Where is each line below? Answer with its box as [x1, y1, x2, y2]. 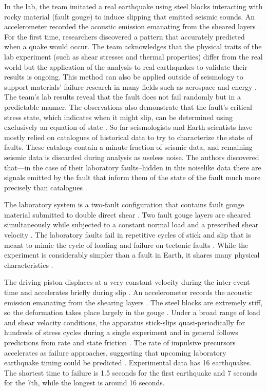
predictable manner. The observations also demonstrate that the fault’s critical [4, 101, 252, 112]
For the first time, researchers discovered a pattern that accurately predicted [4, 31, 245, 42]
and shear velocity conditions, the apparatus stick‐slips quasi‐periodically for [4, 317, 245, 327]
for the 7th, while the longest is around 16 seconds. [4, 377, 165, 388]
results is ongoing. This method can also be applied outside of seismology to [4, 71, 243, 82]
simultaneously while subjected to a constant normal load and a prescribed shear [4, 219, 259, 230]
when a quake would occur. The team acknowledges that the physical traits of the [4, 41, 262, 52]
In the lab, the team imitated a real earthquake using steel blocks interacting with [4, 1, 263, 11]
